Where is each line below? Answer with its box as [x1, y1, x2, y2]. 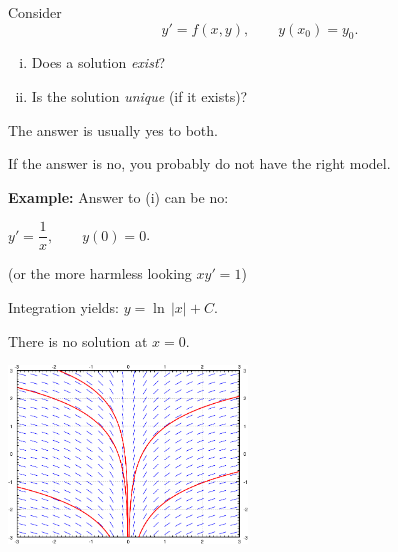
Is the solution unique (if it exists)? [31, 85, 248, 106]
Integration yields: [8, 297, 119, 318]
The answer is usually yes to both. [8, 119, 218, 140]
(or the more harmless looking [8, 263, 192, 284]
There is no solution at [8, 330, 148, 351]
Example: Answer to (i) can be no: [8, 186, 229, 207]
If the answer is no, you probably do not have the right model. [8, 153, 391, 174]
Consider [8, 2, 62, 22]
